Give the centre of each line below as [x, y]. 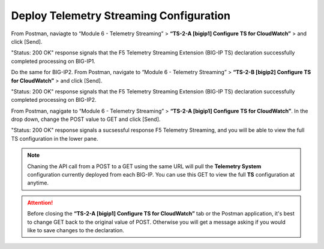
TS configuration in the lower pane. [55, 138]
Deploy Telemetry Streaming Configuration [121, 16]
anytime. [38, 183]
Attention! [40, 202]
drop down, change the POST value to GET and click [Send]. [86, 119]
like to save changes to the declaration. [76, 230]
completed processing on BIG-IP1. [53, 61]
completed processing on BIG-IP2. [54, 100]
